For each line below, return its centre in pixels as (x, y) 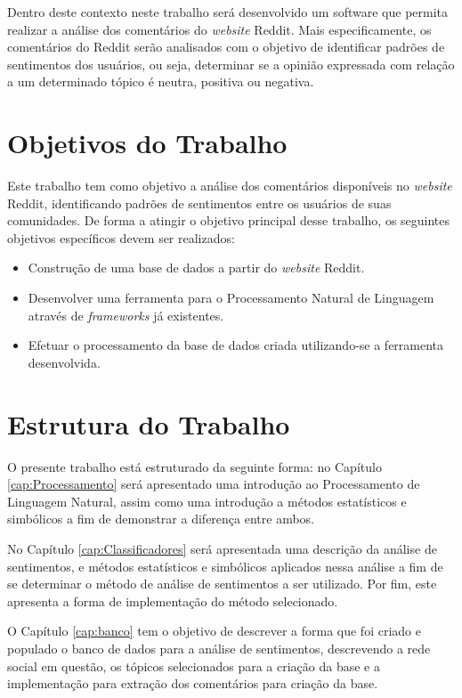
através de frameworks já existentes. (126, 315)
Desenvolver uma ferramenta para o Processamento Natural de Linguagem (231, 298)
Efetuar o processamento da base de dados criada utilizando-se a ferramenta (236, 345)
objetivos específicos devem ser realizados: (121, 237)
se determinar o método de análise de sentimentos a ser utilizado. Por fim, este (222, 584)
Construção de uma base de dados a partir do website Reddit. (196, 268)
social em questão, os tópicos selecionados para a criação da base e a (194, 666)
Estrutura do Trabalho (149, 423)
